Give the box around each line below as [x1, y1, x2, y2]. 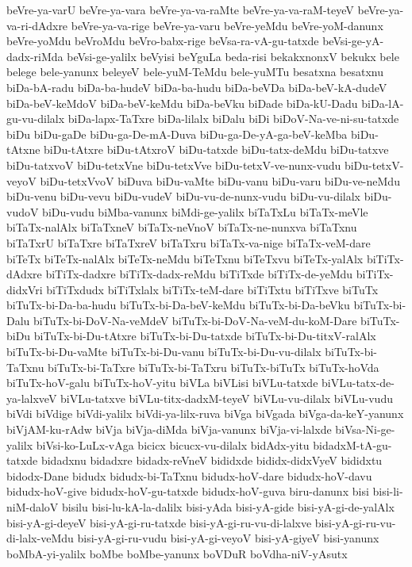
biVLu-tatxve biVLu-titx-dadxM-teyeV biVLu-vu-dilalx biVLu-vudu [60, 389, 393, 406]
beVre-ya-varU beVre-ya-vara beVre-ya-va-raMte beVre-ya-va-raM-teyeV [6, 2, 354, 17]
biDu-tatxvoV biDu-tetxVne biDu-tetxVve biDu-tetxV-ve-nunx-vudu [6, 156, 341, 173]
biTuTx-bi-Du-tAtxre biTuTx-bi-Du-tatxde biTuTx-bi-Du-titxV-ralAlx [33, 328, 376, 344]
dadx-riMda [6, 48, 64, 64]
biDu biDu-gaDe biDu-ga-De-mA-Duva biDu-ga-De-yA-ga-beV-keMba [6, 125, 348, 142]
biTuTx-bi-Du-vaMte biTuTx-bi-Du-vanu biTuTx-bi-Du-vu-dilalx [6, 343, 322, 360]
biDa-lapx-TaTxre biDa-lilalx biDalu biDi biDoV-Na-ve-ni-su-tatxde [67, 110, 399, 127]
